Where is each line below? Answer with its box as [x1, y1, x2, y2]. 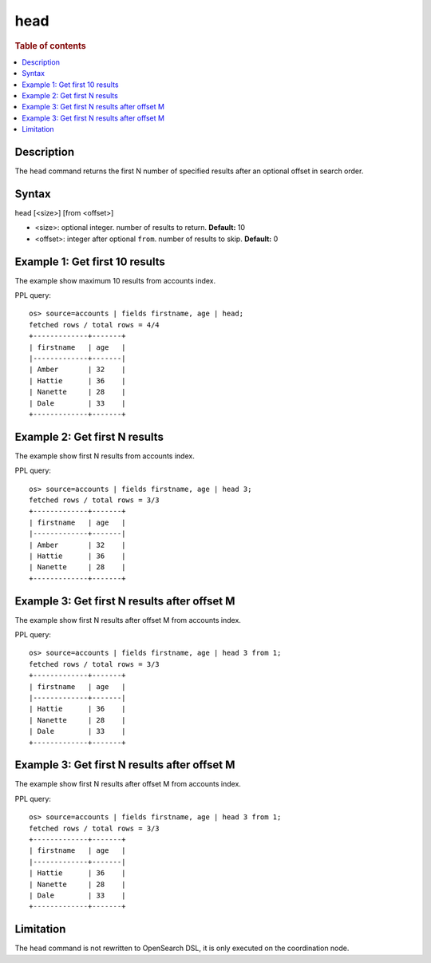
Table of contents [14, 40, 87, 51]
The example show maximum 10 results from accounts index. [14, 275, 216, 285]
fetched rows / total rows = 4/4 [29, 320, 160, 329]
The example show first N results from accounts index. [14, 451, 195, 461]
